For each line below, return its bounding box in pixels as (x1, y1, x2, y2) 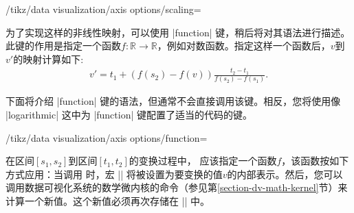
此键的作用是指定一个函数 (5, 38, 121, 53)
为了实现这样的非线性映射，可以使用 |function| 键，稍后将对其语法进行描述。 (5, 25, 351, 39)
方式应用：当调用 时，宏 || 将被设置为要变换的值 (5, 166, 223, 181)
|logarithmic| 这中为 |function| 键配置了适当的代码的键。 (5, 108, 253, 122)
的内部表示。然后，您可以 (227, 166, 343, 181)
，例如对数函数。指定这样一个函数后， (157, 38, 331, 53)
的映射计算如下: (13, 51, 84, 66)
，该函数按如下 (281, 153, 349, 168)
